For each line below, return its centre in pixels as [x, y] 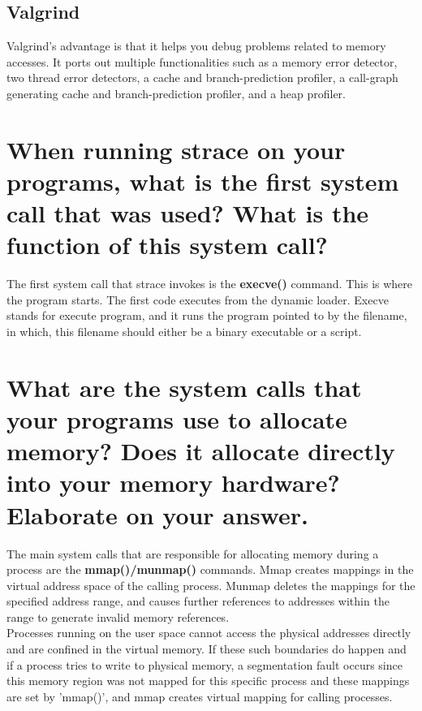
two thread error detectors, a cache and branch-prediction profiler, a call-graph [202, 78]
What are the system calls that [184, 387]
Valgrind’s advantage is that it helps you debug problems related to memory [196, 46]
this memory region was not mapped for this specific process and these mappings [208, 681]
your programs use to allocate [177, 419]
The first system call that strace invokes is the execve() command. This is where [210, 284]
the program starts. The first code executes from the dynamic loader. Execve [198, 299]
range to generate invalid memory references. [118, 616]
